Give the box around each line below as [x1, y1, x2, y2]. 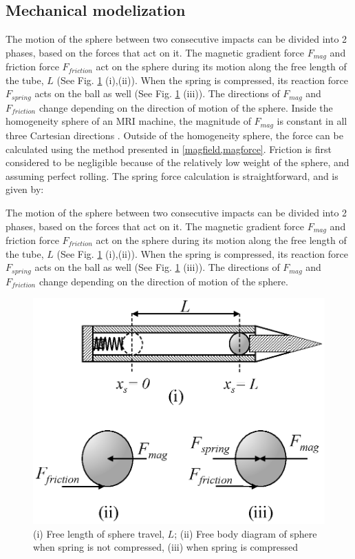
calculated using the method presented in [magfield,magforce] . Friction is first [6, 141, 332, 156]
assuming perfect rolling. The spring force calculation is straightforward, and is [6, 168, 338, 183]
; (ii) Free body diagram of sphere [174, 526, 317, 540]
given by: [6, 182, 44, 196]
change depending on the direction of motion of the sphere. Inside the [39, 100, 333, 114]
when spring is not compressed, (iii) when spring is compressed [33, 540, 298, 554]
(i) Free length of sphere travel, [33, 526, 164, 540]
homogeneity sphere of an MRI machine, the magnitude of [6, 114, 251, 128]
